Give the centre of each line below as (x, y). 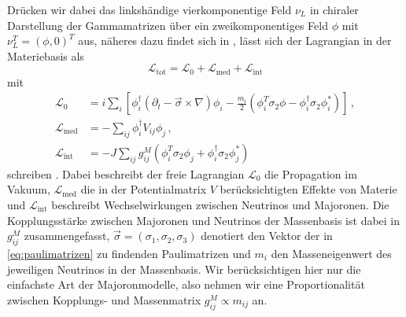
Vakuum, (29, 189)
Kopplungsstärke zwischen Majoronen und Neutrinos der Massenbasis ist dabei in (204, 220)
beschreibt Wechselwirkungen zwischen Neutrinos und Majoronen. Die (220, 204)
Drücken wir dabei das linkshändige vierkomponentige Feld (149, 9)
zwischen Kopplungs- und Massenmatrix (104, 299)
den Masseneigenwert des (331, 253)
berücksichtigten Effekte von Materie (308, 189)
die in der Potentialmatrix (144, 189)
